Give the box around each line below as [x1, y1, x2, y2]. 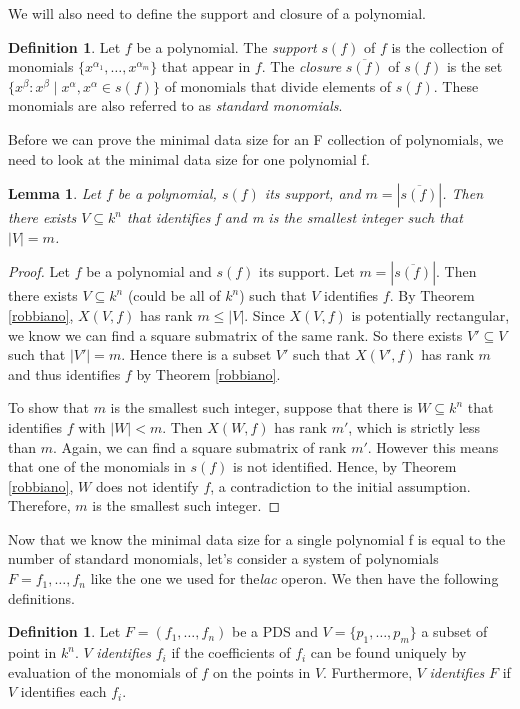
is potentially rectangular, [351, 304, 510, 325]
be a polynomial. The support [136, 36, 317, 57]
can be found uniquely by [310, 642, 467, 663]
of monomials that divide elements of [164, 75, 392, 96]
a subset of [421, 621, 488, 642]
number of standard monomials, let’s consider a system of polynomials [8, 548, 439, 569]
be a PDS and [231, 621, 318, 642]
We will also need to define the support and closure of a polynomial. [8, 3, 426, 23]
